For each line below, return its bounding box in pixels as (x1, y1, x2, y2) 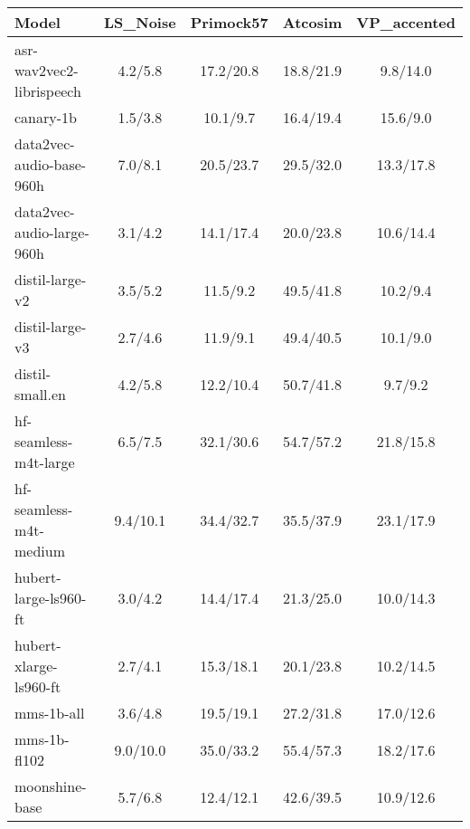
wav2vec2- (14, 60, 79, 81)
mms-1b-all (14, 702, 85, 723)
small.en (14, 384, 66, 405)
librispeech (14, 81, 81, 101)
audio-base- (14, 154, 87, 175)
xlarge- (14, 655, 58, 676)
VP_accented (356, 12, 456, 33)
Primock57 (190, 12, 268, 33)
